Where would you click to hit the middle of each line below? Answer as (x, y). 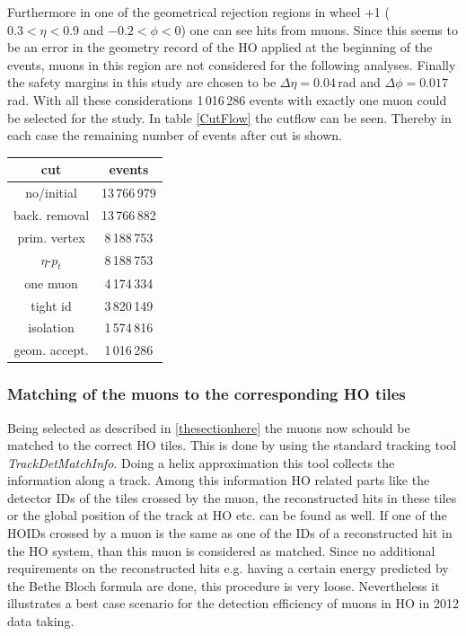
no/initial (51, 193)
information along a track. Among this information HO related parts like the (219, 480)
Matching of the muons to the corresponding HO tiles (207, 394)
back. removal (52, 214)
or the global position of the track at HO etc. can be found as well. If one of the (227, 515)
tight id (51, 305)
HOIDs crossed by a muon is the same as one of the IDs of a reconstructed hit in (230, 533)
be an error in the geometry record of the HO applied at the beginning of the (220, 47)
